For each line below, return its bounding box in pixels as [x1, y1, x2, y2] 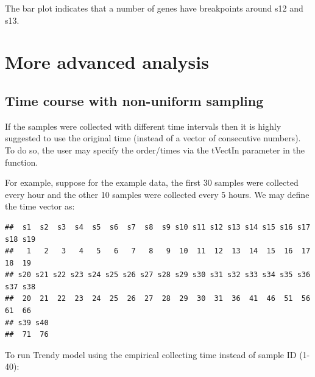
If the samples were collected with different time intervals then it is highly [5, 119, 281, 132]
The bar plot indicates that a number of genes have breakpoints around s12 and [5, 2, 303, 14]
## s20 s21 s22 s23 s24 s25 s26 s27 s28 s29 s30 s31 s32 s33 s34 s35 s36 [5, 270, 311, 280]
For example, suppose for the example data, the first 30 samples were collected [5, 176, 299, 189]
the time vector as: [5, 200, 75, 213]
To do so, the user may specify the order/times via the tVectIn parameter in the [5, 143, 305, 156]
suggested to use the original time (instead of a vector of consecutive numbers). [5, 132, 301, 144]
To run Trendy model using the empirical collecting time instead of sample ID [5, 348, 297, 361]
